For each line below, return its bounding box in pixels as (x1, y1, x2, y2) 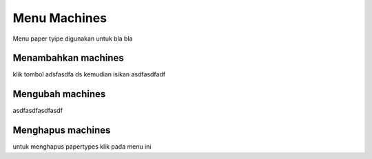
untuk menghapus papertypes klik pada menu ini (12, 142, 152, 151)
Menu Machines (12, 10, 107, 25)
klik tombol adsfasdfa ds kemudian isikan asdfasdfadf (12, 70, 165, 78)
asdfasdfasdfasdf (12, 107, 63, 115)
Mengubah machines (12, 88, 106, 100)
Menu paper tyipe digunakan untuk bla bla (12, 34, 133, 43)
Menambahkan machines (12, 52, 124, 64)
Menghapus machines (12, 125, 111, 136)
